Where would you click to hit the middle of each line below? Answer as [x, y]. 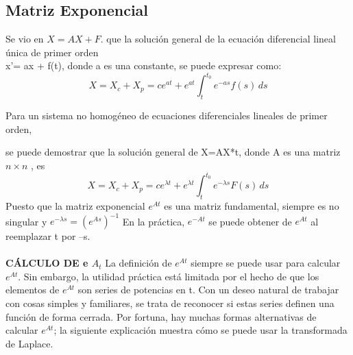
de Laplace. [29, 343]
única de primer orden [52, 52]
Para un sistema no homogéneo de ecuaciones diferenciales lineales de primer [167, 115]
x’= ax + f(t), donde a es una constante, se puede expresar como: [144, 65]
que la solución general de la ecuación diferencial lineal [221, 39]
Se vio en [25, 39]
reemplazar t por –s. [48, 236]
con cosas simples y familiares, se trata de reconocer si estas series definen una [170, 303]
